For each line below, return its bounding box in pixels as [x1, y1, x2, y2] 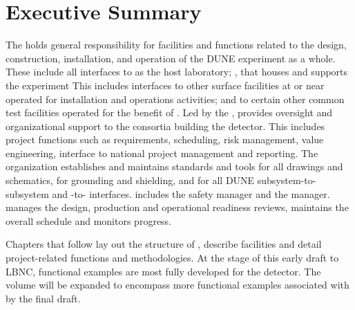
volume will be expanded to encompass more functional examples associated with [6, 277, 349, 292]
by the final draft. [6, 291, 81, 305]
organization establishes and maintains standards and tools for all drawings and [6, 159, 343, 174]
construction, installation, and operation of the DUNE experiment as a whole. [6, 51, 336, 65]
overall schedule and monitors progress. [6, 213, 172, 228]
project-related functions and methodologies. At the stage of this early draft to [6, 250, 339, 265]
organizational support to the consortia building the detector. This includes [6, 118, 325, 133]
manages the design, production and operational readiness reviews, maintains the [6, 200, 349, 215]
